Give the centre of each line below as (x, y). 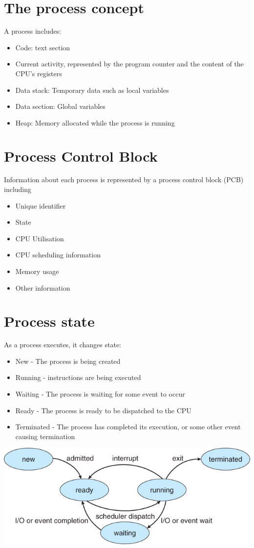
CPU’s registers (39, 73)
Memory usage (37, 271)
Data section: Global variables (60, 106)
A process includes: (32, 31)
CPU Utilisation (40, 238)
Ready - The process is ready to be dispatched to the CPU (103, 410)
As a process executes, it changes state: (63, 345)
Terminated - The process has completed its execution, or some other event (128, 427)
